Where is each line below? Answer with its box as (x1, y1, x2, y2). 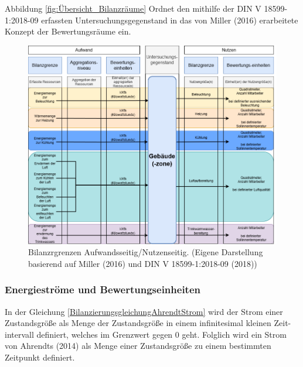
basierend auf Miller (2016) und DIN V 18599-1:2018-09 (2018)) (28, 257, 257, 269)
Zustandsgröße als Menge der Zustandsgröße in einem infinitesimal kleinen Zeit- (5, 317, 291, 329)
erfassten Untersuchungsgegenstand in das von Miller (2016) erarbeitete (41, 13, 298, 26)
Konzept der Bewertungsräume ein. (5, 25, 131, 37)
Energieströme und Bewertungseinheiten (5, 282, 201, 297)
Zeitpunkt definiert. (5, 351, 75, 363)
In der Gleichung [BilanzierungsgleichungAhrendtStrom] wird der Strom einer (5, 305, 283, 317)
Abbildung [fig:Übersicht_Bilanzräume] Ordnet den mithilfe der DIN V (5, 2, 261, 14)
